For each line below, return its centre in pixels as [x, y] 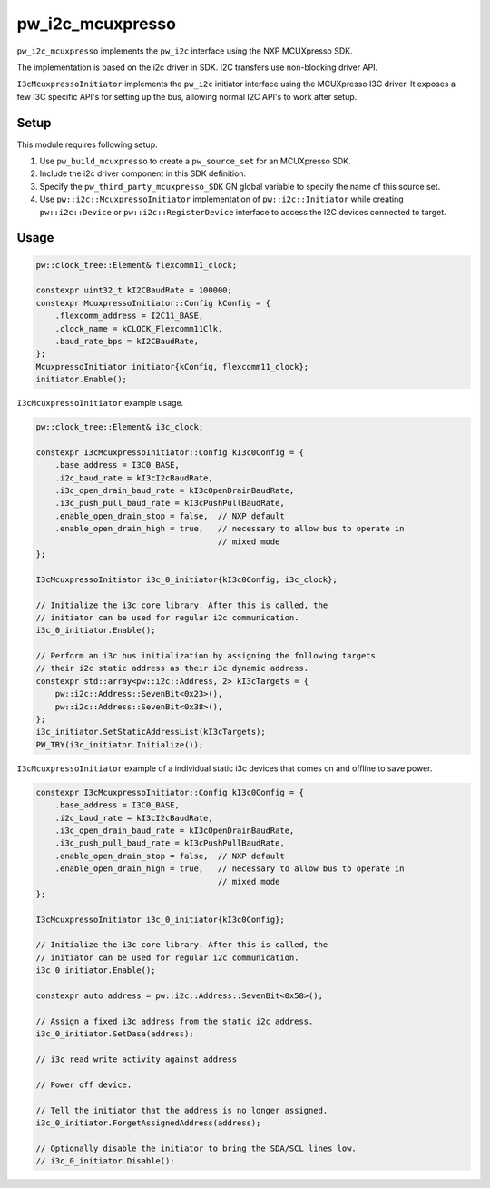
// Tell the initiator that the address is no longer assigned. [182, 1110]
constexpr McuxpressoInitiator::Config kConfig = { [153, 303]
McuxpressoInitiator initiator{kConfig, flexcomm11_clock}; [172, 366]
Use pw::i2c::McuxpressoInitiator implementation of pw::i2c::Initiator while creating [221, 199]
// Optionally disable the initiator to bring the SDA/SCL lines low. [196, 1148]
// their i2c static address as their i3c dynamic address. [172, 668]
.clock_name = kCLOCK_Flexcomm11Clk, [139, 328]
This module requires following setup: [87, 144]
